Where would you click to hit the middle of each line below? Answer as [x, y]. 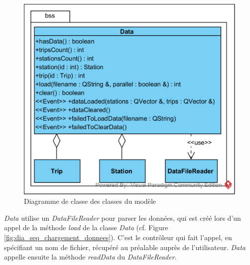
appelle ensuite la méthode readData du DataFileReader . [90, 257]
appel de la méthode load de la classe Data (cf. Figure [86, 227]
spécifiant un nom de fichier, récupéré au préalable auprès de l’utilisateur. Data [125, 247]
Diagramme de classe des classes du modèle [90, 201]
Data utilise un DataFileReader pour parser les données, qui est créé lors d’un [123, 218]
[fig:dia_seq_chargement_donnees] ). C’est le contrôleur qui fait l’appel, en [118, 237]
